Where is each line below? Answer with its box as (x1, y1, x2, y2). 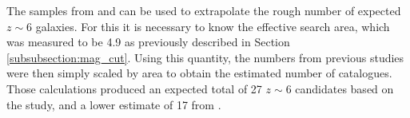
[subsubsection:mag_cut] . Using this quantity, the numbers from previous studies (6, 49, 404, 65)
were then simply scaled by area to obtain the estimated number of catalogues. (6, 65, 392, 81)
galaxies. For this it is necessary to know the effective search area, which (35, 18, 390, 34)
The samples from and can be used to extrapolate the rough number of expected (6, 2, 401, 18)
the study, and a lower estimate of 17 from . (6, 96, 221, 112)
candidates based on (295, 80, 394, 96)
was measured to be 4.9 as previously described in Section (6, 33, 290, 50)
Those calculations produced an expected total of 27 (6, 80, 262, 96)
